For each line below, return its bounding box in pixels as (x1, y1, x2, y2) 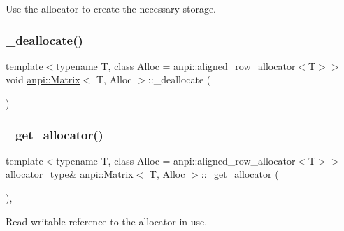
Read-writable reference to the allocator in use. (6, 213, 208, 228)
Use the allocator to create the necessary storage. (6, 1, 217, 15)
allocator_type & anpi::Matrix (6, 167, 134, 181)
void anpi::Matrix (6, 72, 80, 87)
